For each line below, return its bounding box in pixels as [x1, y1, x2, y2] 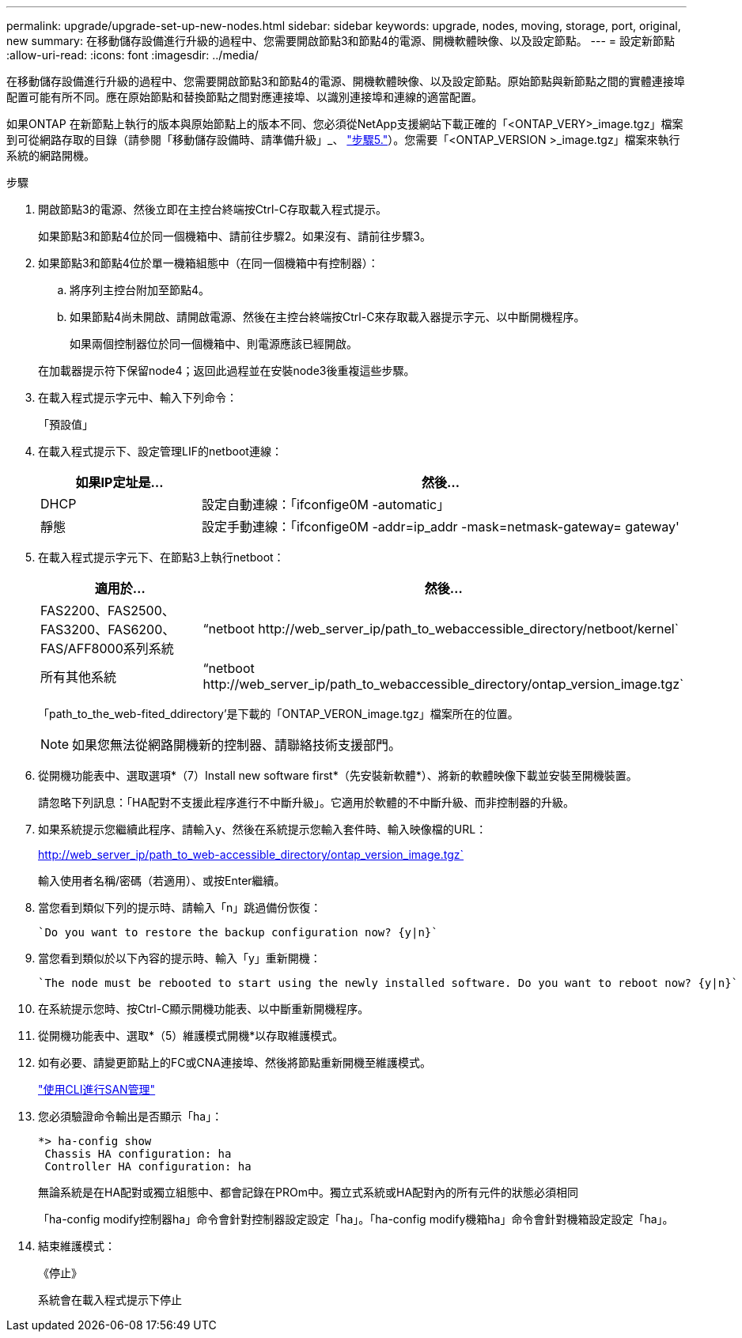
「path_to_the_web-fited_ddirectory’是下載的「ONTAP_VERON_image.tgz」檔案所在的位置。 [38, 707, 519, 720]
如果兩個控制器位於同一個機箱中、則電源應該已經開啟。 [70, 337, 358, 350]
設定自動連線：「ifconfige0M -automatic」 [201, 497, 450, 512]
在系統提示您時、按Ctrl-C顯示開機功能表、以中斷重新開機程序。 [38, 1002, 369, 1015]
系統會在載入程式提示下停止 [38, 1293, 182, 1306]
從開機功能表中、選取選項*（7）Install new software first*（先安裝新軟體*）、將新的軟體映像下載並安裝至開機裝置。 [38, 769, 638, 782]
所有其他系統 [40, 669, 117, 685]
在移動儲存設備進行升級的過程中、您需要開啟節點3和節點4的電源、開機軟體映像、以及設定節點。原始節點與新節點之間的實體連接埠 [6, 74, 685, 88]
